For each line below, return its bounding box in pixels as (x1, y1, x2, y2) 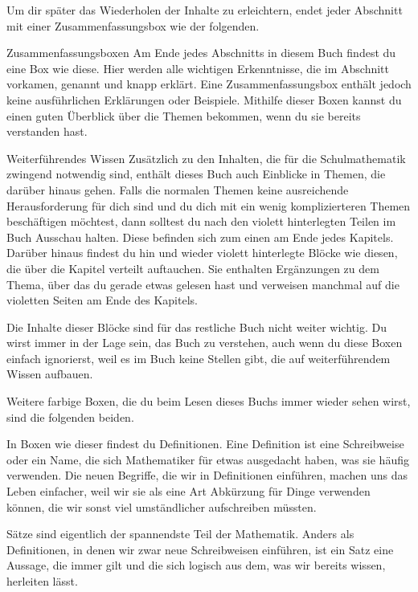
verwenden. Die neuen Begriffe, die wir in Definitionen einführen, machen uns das (6, 467, 408, 484)
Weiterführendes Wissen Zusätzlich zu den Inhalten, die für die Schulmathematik (6, 149, 406, 166)
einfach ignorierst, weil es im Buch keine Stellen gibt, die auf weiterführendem (6, 349, 391, 366)
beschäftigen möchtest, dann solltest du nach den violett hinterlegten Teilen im (6, 213, 396, 230)
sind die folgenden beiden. (6, 408, 134, 425)
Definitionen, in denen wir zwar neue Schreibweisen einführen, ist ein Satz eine (6, 541, 394, 557)
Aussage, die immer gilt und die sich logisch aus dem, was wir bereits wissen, (6, 557, 386, 574)
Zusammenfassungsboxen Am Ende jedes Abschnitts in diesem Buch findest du (6, 44, 396, 61)
